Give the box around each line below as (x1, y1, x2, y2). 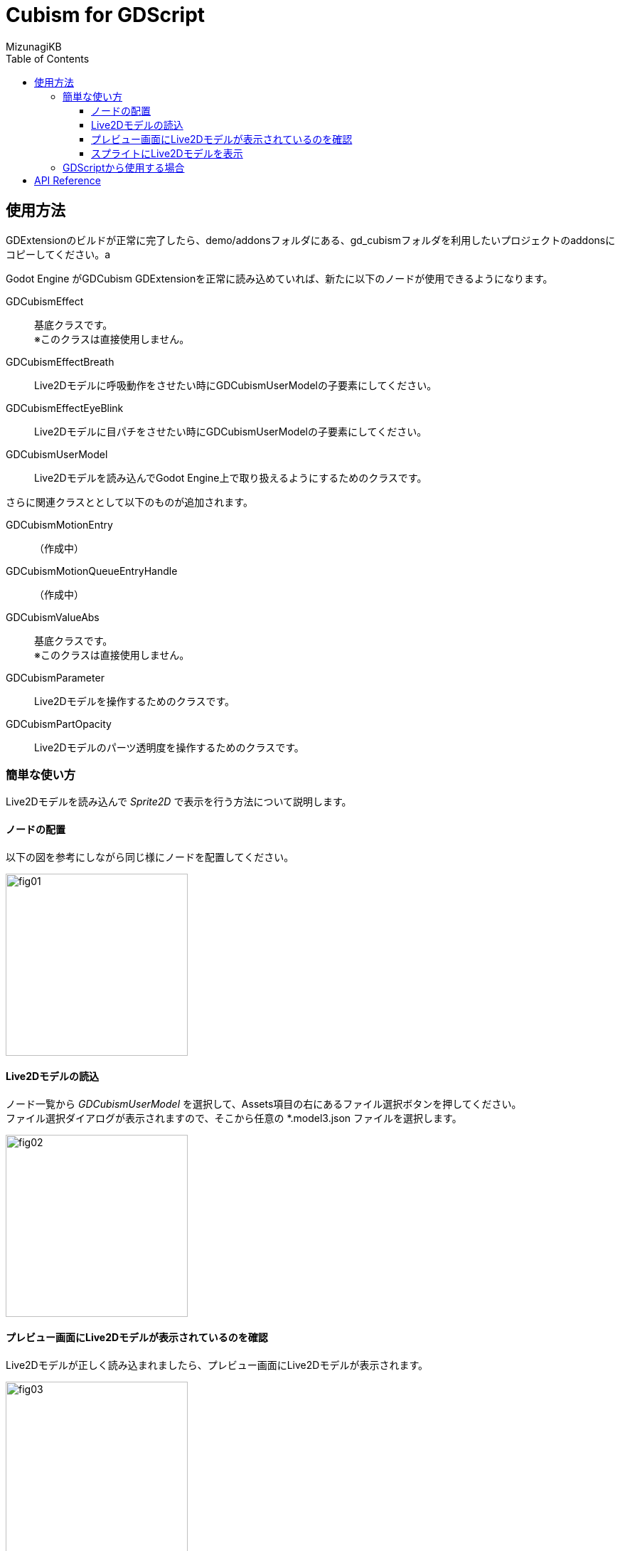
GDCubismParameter (6, 671, 105, 684)
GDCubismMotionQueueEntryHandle (6, 564, 178, 577)
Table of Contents (6, 52, 90, 65)
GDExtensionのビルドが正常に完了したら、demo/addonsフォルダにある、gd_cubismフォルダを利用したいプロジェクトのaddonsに (6, 233, 616, 246)
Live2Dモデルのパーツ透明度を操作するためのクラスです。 (34, 741, 304, 753)
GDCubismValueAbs (6, 610, 100, 623)
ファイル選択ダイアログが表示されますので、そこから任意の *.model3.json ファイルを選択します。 (6, 1111, 462, 1124)
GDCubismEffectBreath (6, 355, 114, 368)
